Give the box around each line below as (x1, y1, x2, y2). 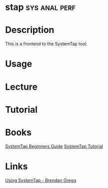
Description (5, 24, 54, 36)
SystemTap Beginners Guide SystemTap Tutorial (5, 143, 103, 149)
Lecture (5, 81, 38, 92)
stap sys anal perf (5, 1, 76, 13)
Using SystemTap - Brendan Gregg (5, 177, 76, 183)
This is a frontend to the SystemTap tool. (5, 41, 88, 47)
